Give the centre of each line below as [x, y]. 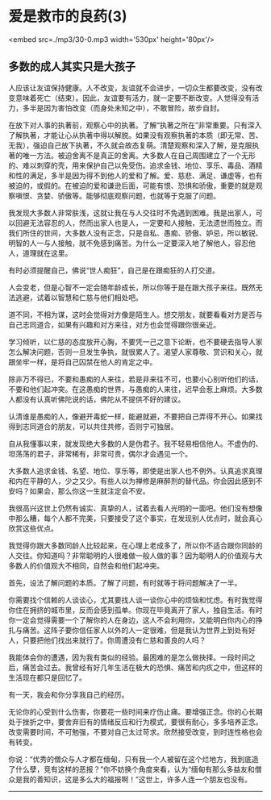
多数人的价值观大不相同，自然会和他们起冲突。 [86, 565]
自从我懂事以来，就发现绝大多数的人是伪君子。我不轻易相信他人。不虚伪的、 [135, 444]
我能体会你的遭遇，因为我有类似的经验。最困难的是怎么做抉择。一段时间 [128, 657]
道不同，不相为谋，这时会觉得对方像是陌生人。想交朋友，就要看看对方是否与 [135, 315]
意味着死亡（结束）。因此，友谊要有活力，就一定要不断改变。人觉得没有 [133, 98]
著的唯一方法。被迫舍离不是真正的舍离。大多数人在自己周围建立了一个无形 [132, 155]
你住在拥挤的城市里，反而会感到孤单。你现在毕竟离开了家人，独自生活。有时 [135, 610]
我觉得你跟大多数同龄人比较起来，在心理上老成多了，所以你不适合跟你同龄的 [135, 545]
